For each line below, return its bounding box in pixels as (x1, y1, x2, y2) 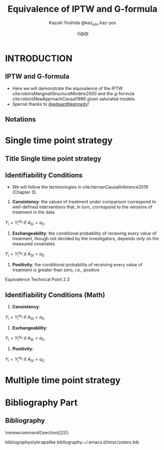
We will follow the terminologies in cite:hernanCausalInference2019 (12, 184, 148, 190)
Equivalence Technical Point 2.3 (5, 277, 70, 282)
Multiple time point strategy (5, 374, 121, 386)
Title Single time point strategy (5, 154, 102, 163)
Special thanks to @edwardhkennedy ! (12, 101, 89, 107)
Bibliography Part (5, 397, 78, 408)
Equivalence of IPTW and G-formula (7, 3, 158, 15)
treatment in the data (12, 209, 55, 215)
